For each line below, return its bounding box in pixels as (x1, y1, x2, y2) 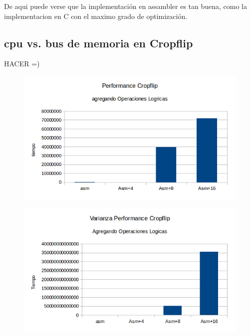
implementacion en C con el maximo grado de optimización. (4, 10, 188, 21)
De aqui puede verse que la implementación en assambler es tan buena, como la (4, 1, 248, 11)
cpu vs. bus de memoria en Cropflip (4, 35, 193, 50)
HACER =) (4, 58, 40, 69)
